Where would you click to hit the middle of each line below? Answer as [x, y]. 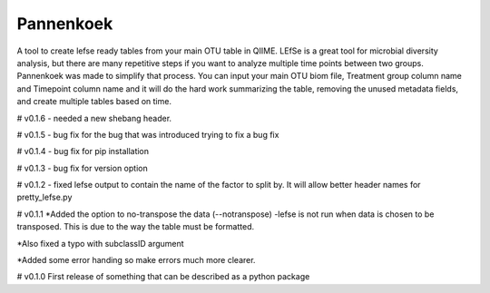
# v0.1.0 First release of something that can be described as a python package [163, 277]
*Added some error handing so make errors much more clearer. [136, 260]
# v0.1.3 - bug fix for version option [83, 168]
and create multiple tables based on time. [94, 102]
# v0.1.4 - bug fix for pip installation [83, 151]
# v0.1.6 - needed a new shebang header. [94, 118]
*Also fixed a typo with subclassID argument [101, 243]
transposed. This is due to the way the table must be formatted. [136, 227]
